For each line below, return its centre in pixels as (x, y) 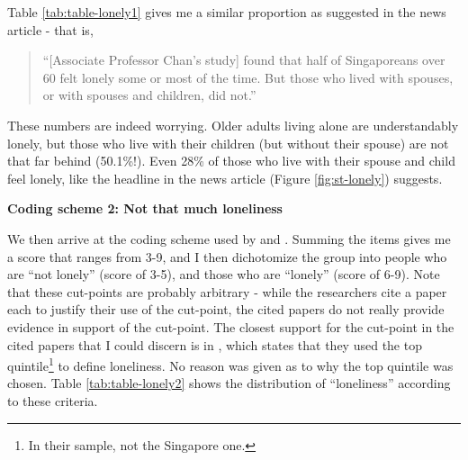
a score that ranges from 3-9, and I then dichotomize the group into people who (227, 256)
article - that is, (50, 29)
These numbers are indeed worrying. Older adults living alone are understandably (233, 125)
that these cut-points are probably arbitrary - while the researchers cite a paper (227, 291)
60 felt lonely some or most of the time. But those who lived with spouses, (248, 77)
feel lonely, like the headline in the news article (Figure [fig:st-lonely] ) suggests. (225, 178)
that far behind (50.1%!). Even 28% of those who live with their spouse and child (231, 161)
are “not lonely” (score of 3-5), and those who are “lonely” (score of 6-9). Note (224, 274)
